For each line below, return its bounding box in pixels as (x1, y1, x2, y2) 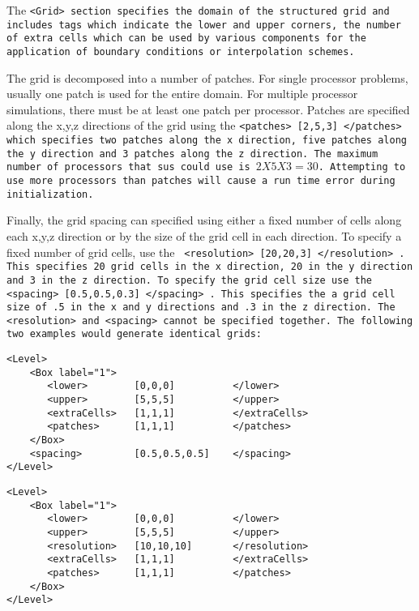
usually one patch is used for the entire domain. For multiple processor (6, 85, 358, 102)
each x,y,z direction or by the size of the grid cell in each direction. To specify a (6, 227, 402, 244)
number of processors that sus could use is (6, 161, 250, 173)
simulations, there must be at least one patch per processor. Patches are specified (6, 100, 410, 117)
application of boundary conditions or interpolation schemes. (6, 45, 355, 58)
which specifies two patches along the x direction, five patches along (6, 135, 407, 147)
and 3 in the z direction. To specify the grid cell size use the (6, 274, 373, 286)
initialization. (6, 188, 94, 200)
